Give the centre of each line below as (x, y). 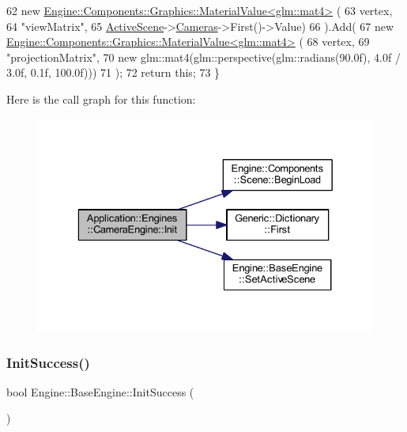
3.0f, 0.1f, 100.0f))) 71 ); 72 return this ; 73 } (113, 72)
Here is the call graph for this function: (101, 99)
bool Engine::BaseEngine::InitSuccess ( (100, 391)
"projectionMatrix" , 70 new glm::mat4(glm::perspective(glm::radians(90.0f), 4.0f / (203, 57)
